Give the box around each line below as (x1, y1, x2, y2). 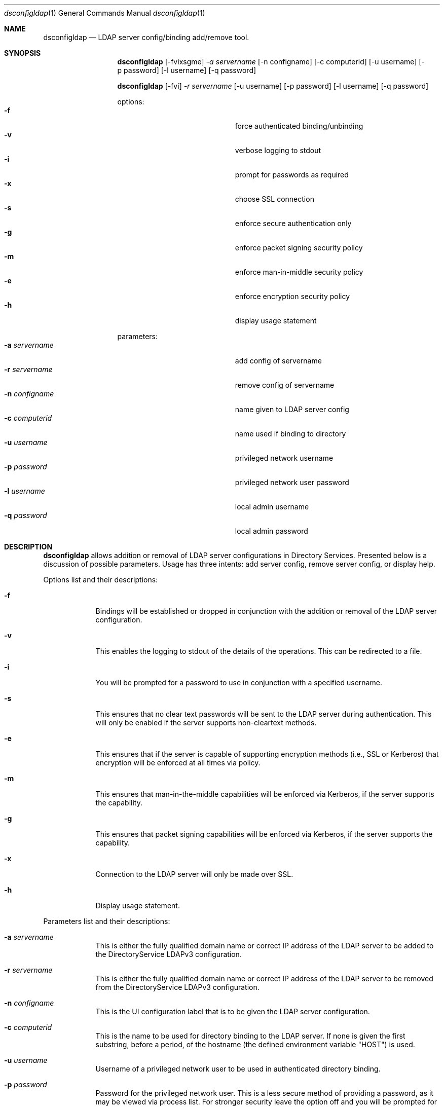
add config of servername (235, 356, 322, 365)
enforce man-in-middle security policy (235, 268, 363, 276)
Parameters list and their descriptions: (43, 917, 170, 926)
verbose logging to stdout (235, 146, 321, 155)
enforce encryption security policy (235, 292, 350, 301)
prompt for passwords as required (235, 170, 349, 179)
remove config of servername (235, 381, 335, 389)
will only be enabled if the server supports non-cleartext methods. (95, 718, 317, 727)
